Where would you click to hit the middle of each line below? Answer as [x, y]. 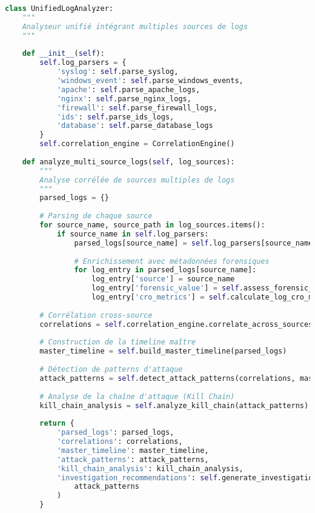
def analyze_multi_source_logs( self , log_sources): [128, 162]
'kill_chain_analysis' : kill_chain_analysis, [150, 468]
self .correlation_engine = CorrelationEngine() [137, 144]
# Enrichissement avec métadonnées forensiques [172, 261]
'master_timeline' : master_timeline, [133, 450]
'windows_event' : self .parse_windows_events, [150, 81]
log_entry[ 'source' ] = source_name [163, 279]
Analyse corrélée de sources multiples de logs [137, 180]
